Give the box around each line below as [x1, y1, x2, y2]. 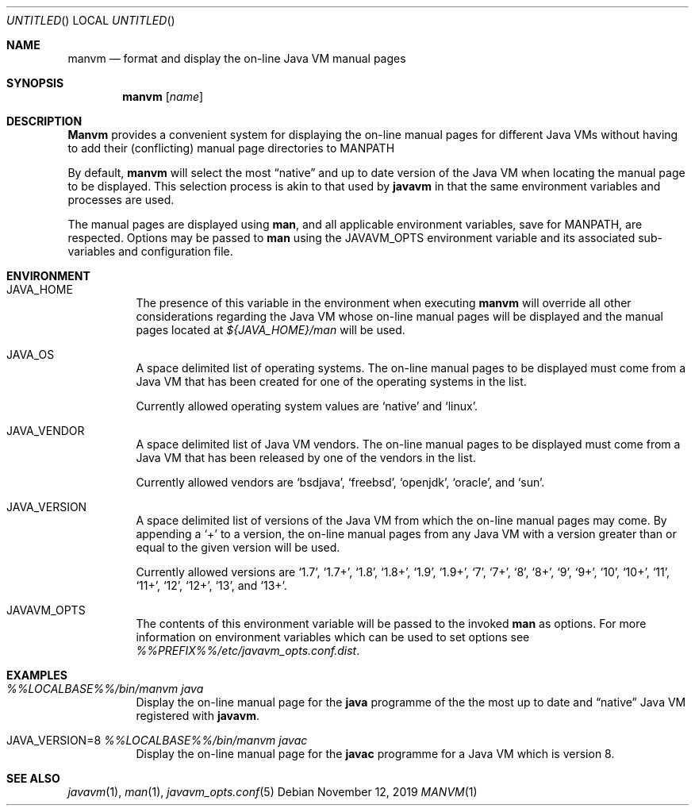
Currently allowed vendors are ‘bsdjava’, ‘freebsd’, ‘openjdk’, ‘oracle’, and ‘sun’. [136, 475, 545, 489]
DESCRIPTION [6, 114, 83, 128]
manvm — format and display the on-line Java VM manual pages [67, 52, 406, 65]
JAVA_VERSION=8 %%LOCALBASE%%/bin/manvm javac [6, 733, 308, 747]
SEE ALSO [6, 772, 60, 785]
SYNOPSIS [6, 76, 64, 90]
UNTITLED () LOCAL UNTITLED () [6, 13, 175, 27]
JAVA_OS [6, 348, 55, 361]
